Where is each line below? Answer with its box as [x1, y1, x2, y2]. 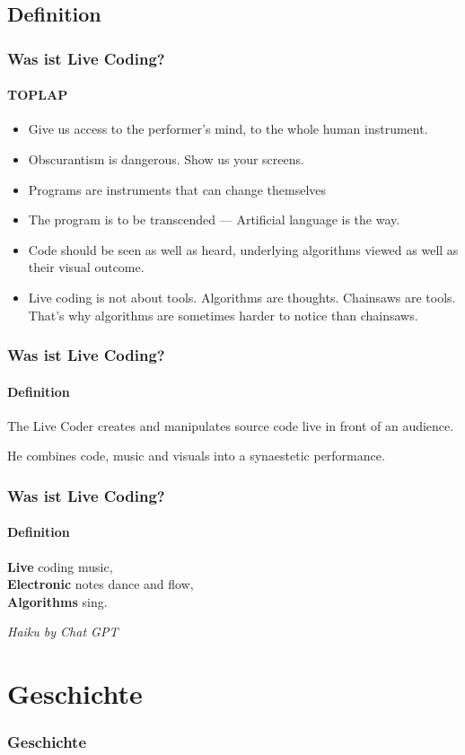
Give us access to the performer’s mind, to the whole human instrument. [28, 119, 428, 138]
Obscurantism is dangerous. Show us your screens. [28, 150, 304, 169]
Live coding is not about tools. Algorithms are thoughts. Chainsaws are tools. [28, 287, 456, 306]
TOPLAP [7, 85, 68, 104]
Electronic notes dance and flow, [7, 575, 194, 593]
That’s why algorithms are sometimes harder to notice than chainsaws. [28, 305, 418, 324]
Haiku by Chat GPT [7, 622, 118, 641]
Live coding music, [7, 557, 113, 575]
